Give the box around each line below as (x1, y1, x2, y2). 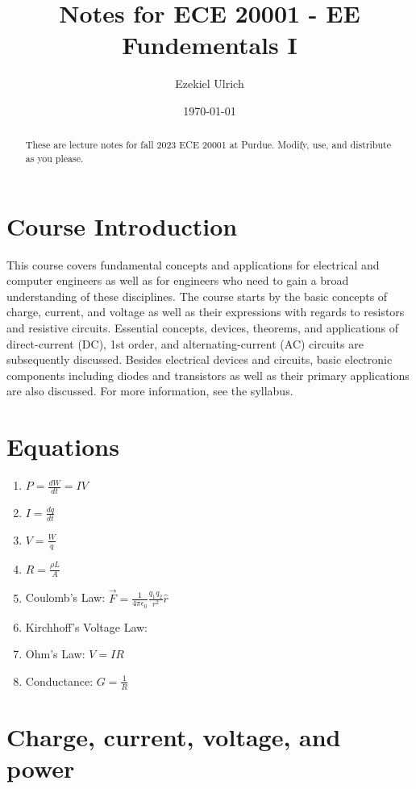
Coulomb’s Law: (25, 589, 106, 606)
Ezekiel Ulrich (175, 75, 244, 92)
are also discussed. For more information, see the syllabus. (6, 382, 293, 399)
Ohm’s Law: (25, 645, 85, 662)
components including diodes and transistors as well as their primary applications (6, 366, 410, 383)
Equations (6, 430, 119, 463)
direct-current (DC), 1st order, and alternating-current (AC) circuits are (6, 335, 364, 352)
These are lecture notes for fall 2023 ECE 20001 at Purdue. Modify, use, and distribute (25, 138, 391, 152)
